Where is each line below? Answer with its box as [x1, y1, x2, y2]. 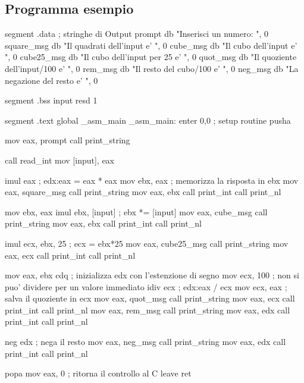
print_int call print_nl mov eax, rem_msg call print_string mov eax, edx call [5, 303, 290, 316]
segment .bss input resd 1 [5, 94, 98, 106]
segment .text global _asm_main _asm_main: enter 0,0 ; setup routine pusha [5, 114, 291, 126]
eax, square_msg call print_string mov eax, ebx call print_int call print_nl [5, 186, 281, 198]
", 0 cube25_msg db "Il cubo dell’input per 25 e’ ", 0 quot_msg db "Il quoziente [5, 51, 297, 63]
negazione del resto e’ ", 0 [5, 74, 98, 86]
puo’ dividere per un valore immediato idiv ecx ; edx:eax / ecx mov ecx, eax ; [5, 280, 287, 293]
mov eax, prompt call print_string [5, 134, 130, 146]
